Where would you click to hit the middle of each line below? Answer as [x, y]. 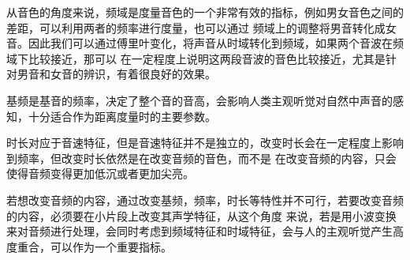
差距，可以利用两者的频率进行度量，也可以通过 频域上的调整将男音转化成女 [201, 27]
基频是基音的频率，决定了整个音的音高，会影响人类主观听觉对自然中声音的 [199, 100]
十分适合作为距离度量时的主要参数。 [122, 116]
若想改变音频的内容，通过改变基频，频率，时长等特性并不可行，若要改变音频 [205, 200]
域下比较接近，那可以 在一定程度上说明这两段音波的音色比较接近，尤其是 [196, 58]
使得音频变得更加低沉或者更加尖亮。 [100, 173]
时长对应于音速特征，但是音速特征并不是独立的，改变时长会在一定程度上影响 [205, 143]
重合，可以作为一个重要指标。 [94, 246]
